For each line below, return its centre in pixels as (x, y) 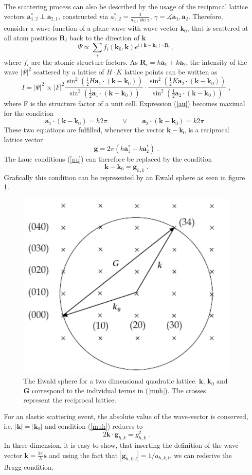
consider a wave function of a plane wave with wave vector (91, 28)
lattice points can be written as (171, 71)
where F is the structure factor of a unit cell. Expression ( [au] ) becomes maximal (125, 103)
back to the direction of (105, 37)
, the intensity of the (216, 62)
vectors (14, 16)
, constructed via (83, 16)
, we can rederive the (201, 455)
